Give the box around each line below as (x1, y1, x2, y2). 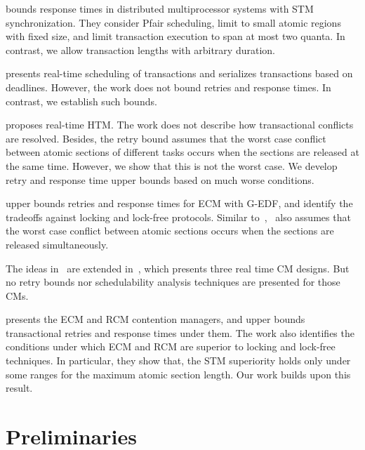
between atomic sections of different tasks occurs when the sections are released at (6, 145, 359, 159)
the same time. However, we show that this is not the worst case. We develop (6, 158, 338, 173)
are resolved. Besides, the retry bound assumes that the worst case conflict (6, 131, 326, 145)
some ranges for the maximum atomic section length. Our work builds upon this (6, 366, 351, 381)
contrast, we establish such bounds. (6, 93, 157, 108)
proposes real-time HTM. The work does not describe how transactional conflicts (6, 117, 354, 132)
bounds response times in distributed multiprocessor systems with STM (6, 1, 314, 15)
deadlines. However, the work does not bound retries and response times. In (6, 79, 331, 94)
